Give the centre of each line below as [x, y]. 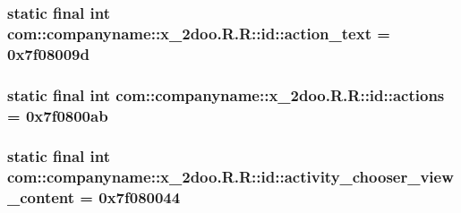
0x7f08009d [48, 53]
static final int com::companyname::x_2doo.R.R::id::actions [226, 94]
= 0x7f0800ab [58, 115]
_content [41, 197]
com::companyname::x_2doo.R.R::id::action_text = [199, 33]
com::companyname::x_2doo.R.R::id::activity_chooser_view [230, 177]
